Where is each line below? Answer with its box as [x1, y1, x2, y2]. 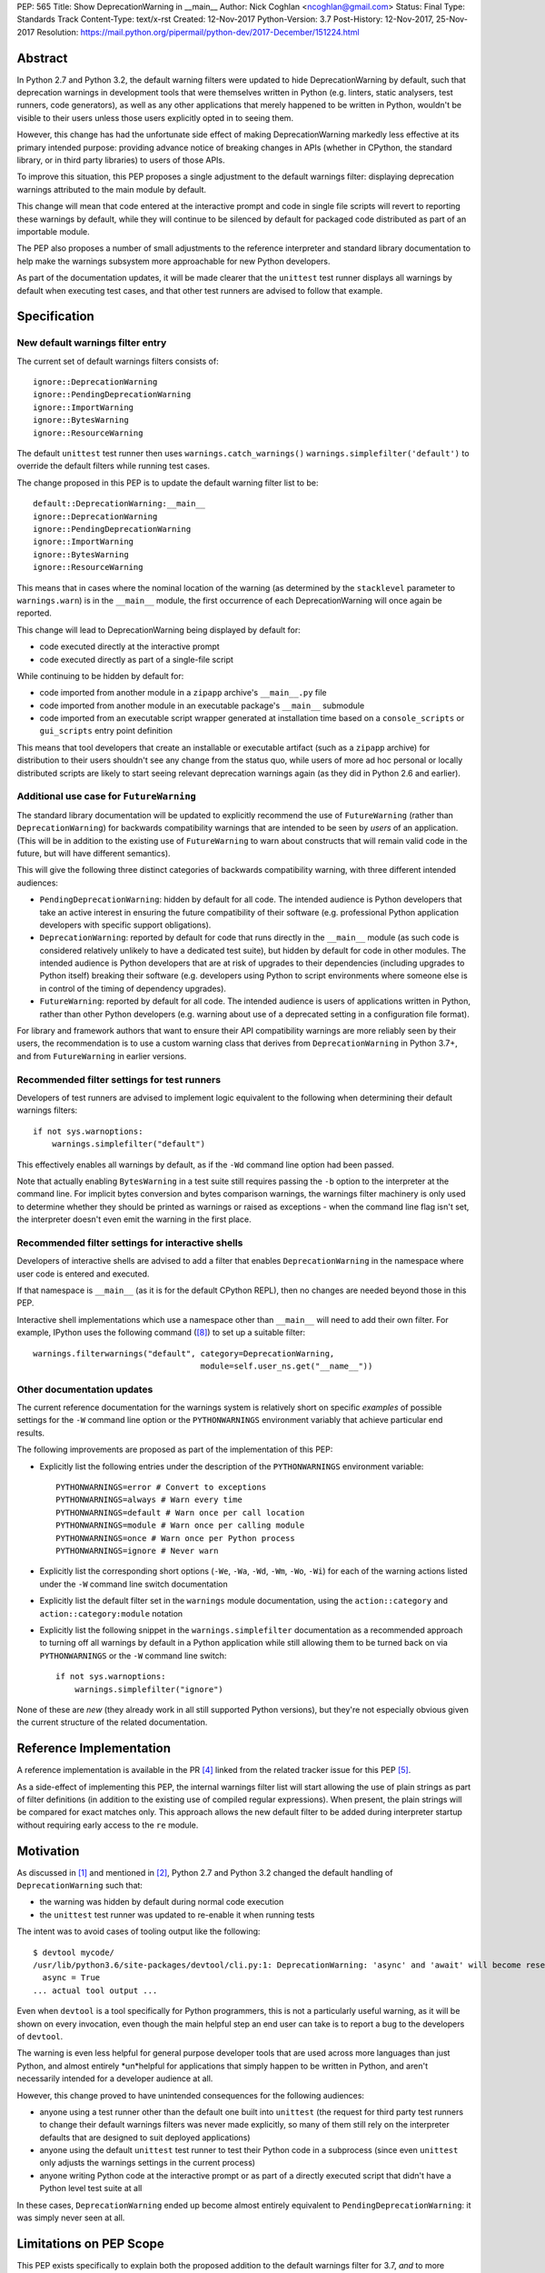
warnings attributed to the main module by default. [16, 184, 207, 195]
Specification [16, 309, 94, 325]
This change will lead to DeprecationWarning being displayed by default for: [16, 624, 302, 636]
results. [16, 1427, 45, 1438]
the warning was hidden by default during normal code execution [39, 1897, 284, 1908]
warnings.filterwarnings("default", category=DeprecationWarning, [33, 1348, 335, 1358]
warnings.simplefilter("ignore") [74, 1684, 224, 1695]
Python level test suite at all [39, 2183, 143, 2194]
